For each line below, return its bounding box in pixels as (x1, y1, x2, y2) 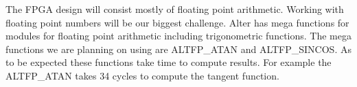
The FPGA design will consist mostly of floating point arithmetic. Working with (5, 2, 344, 16)
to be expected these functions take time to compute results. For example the (5, 55, 332, 69)
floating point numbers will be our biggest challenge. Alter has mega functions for (5, 15, 349, 29)
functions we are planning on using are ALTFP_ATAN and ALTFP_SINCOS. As (5, 41, 352, 56)
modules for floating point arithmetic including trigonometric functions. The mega (5, 29, 352, 43)
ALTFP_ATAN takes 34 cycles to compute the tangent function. (5, 68, 279, 82)
